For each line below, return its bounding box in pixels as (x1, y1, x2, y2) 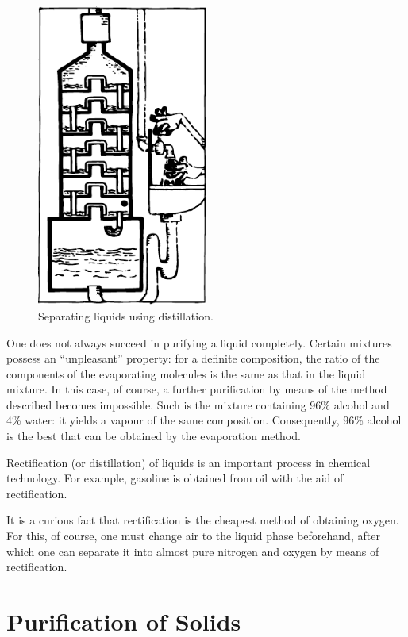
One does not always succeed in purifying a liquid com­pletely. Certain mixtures (6, 334, 392, 351)
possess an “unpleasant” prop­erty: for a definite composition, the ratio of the (6, 350, 380, 366)
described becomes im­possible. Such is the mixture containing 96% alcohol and (6, 396, 390, 413)
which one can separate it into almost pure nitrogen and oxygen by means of (6, 543, 379, 559)
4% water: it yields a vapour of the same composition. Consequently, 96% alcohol (6, 412, 402, 428)
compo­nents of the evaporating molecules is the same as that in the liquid (6, 365, 366, 382)
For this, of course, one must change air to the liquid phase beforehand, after (6, 528, 380, 544)
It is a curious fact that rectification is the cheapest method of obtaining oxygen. (6, 512, 399, 528)
